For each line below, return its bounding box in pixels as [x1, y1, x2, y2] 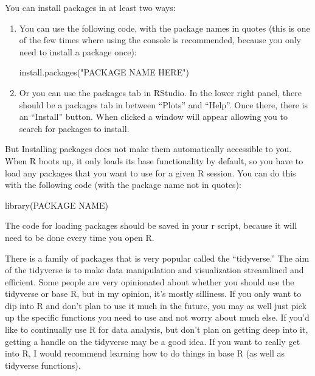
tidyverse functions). [5, 358, 81, 371]
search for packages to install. [19, 122, 130, 134]
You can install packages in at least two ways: [5, 1, 176, 13]
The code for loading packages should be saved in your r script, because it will [5, 219, 297, 232]
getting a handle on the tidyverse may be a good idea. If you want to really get [5, 335, 300, 347]
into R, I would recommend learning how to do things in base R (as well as [5, 347, 285, 360]
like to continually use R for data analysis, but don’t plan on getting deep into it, [5, 323, 308, 336]
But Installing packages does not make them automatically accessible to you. [5, 142, 292, 155]
